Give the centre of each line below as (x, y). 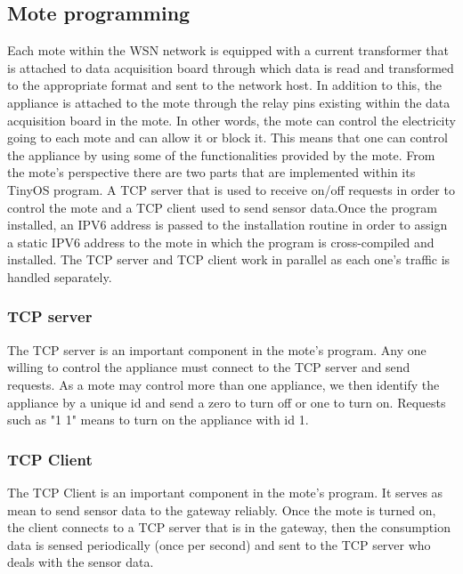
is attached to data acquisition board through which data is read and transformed (231, 67)
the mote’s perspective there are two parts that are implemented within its (211, 172)
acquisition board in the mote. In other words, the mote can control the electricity (231, 120)
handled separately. (60, 276)
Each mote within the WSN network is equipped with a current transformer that (228, 50)
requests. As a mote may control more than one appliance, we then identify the (223, 384)
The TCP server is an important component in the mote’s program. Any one (217, 349)
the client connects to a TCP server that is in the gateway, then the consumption (229, 527)
